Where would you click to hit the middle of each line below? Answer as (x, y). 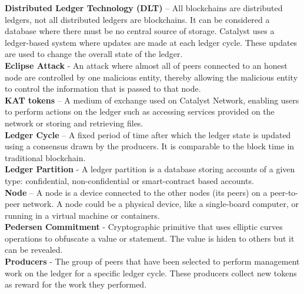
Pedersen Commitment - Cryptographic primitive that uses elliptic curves (144, 227)
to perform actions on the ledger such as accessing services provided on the (140, 111)
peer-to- (284, 192)
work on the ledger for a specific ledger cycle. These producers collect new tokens (151, 273)
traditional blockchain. (45, 157)
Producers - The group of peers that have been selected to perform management (152, 261)
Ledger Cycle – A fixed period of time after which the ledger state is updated (148, 134)
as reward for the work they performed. (76, 284)
